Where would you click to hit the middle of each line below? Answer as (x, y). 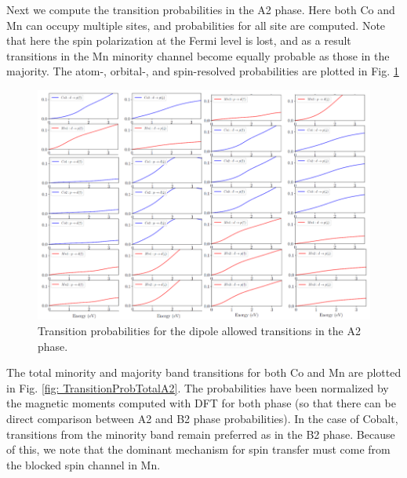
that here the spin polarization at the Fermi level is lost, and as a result (179, 40)
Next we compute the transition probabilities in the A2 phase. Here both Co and (201, 9)
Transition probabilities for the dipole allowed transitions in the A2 (199, 330)
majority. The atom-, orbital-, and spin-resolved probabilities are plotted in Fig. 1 (203, 71)
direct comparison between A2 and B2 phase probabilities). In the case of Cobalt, (202, 418)
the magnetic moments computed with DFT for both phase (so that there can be (201, 403)
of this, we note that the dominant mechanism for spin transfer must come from (198, 449)
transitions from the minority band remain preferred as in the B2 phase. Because (201, 434)
